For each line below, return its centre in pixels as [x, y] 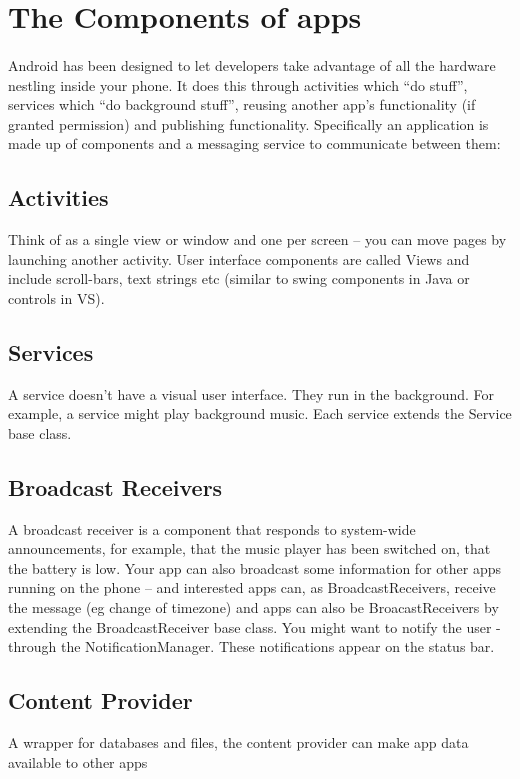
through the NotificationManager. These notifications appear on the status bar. [251, 646]
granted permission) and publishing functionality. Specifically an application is [248, 123]
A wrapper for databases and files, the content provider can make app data [238, 742]
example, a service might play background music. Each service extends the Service [260, 413]
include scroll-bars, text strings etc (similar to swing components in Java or [239, 278]
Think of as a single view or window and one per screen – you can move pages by [257, 239]
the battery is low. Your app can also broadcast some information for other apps [254, 567]
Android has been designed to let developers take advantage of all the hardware [252, 64]
